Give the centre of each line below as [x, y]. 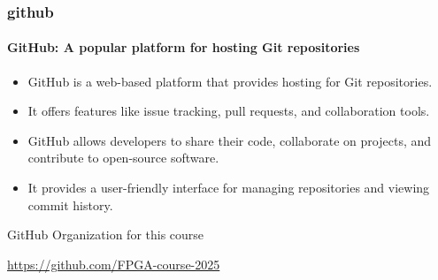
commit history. [70, 204]
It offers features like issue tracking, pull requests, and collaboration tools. [229, 111]
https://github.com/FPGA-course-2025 [114, 264]
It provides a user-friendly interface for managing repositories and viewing [229, 188]
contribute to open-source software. [123, 158]
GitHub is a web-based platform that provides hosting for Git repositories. [230, 81]
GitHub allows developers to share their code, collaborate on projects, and [230, 140]
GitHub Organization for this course [106, 235]
